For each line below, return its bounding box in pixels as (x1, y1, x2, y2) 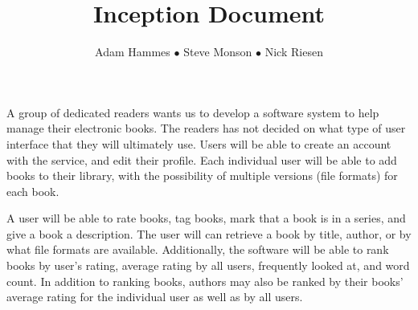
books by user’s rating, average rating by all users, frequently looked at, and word (6, 257, 410, 274)
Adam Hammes (95, 43, 170, 60)
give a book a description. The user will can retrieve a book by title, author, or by (6, 225, 412, 242)
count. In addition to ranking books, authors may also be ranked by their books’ (6, 272, 404, 289)
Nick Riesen (264, 43, 323, 60)
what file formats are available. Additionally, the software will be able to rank (6, 241, 389, 258)
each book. (6, 182, 59, 199)
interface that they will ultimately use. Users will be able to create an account (6, 135, 391, 152)
